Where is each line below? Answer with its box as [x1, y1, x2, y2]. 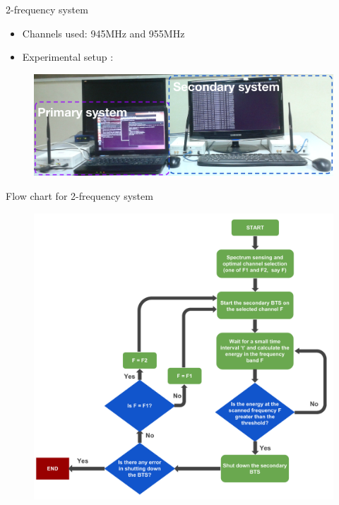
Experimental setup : [22, 49, 114, 64]
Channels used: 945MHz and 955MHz [22, 25, 185, 40]
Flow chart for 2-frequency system [6, 189, 153, 203]
